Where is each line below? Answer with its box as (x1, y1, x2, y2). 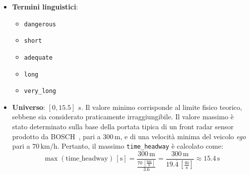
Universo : (12, 101, 45, 112)
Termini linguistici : (12, 1, 78, 11)
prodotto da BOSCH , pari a (12, 131, 101, 141)
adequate (24, 54, 53, 61)
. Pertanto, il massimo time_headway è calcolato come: (57, 141, 223, 151)
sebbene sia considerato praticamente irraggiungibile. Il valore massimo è (12, 111, 234, 122)
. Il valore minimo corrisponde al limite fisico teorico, (81, 101, 242, 112)
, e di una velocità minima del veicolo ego (120, 131, 246, 141)
